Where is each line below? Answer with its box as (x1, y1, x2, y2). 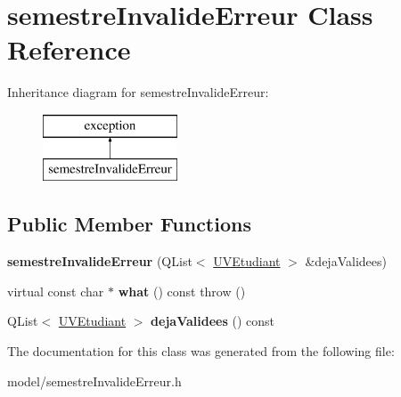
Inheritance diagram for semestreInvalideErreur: (7, 83, 269, 101)
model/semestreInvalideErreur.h (7, 371, 182, 390)
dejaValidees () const (151, 312, 274, 330)
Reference (7, 31, 131, 68)
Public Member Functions (7, 210, 251, 238)
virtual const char (7, 281, 104, 300)
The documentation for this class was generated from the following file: (7, 342, 395, 361)
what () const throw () (118, 281, 246, 300)
